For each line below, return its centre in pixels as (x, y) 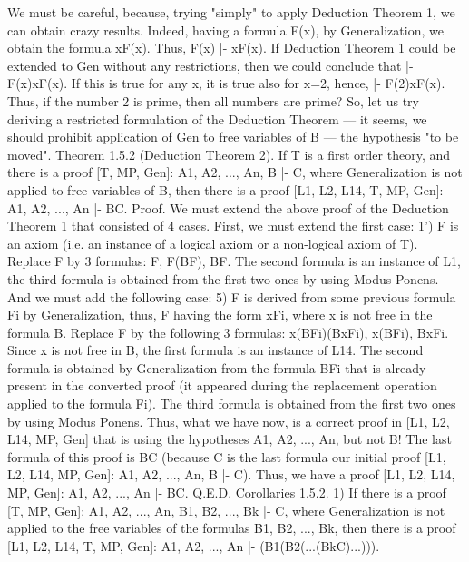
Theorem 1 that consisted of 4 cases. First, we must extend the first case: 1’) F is (233, 226)
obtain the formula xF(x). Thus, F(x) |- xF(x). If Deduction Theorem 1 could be (232, 48)
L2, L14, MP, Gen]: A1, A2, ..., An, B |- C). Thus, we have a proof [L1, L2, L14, (231, 474)
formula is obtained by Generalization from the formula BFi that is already (217, 367)
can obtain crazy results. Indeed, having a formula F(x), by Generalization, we (225, 30)
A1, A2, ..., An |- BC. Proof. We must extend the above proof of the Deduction (228, 207)
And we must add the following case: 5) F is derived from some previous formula (232, 296)
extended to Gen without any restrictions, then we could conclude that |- (210, 65)
